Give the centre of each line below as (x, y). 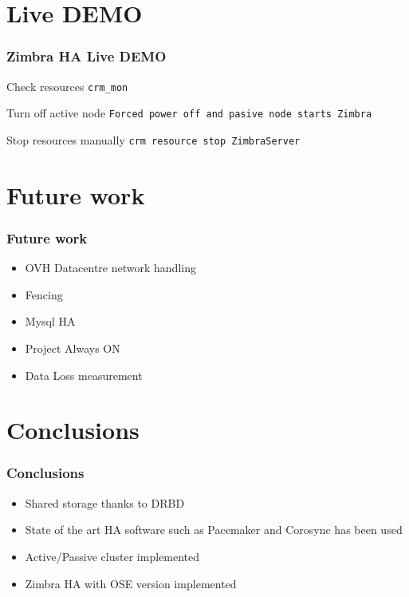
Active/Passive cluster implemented (112, 556)
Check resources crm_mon (67, 86)
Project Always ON (73, 348)
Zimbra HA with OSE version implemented (131, 583)
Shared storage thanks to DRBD (105, 502)
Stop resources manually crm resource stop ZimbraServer (153, 139)
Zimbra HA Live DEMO (87, 56)
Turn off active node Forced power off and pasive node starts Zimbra (189, 113)
